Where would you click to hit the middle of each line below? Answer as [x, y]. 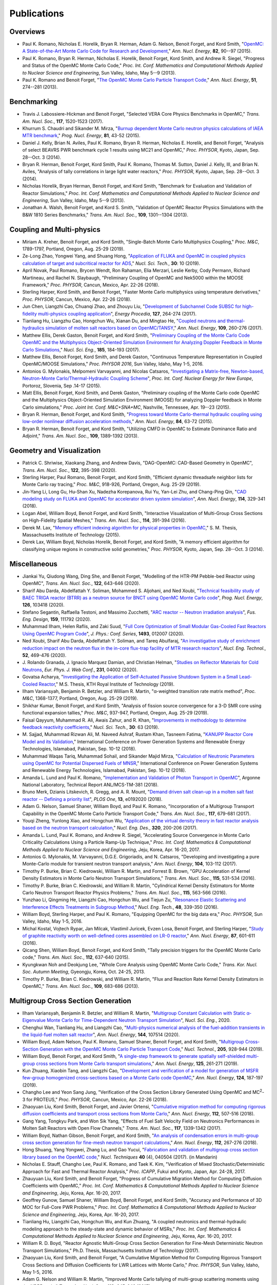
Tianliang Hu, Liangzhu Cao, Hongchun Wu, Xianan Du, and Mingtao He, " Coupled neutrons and [124, 321]
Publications [37, 13]
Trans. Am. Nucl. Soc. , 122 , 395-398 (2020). [70, 470]
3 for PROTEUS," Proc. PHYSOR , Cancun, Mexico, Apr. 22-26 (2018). [95, 1099]
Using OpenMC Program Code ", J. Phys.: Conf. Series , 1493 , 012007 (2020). [103, 634]
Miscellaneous [33, 564]
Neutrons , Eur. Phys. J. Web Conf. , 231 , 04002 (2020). [80, 669]
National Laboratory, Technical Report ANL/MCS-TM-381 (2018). [91, 785]
